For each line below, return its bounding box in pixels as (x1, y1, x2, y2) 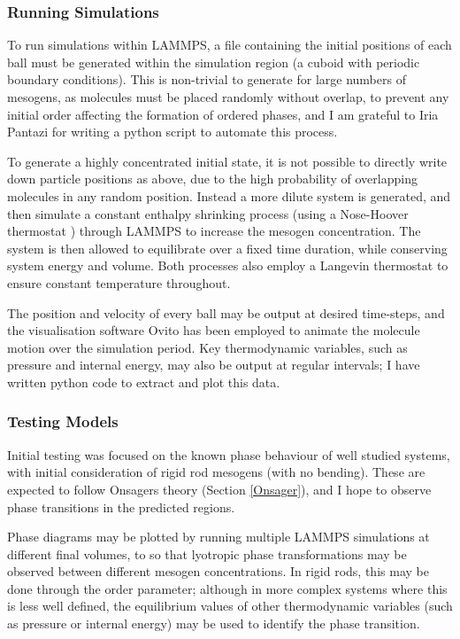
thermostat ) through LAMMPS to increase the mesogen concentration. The (7, 222, 421, 240)
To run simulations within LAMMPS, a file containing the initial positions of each (7, 35, 452, 54)
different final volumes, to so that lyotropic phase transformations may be (7, 544, 407, 563)
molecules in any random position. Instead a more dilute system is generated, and (7, 186, 451, 205)
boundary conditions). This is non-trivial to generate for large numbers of (7, 70, 406, 89)
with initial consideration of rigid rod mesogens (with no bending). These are (7, 463, 425, 481)
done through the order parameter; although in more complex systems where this (7, 579, 448, 597)
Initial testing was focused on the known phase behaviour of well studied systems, (7, 445, 450, 464)
